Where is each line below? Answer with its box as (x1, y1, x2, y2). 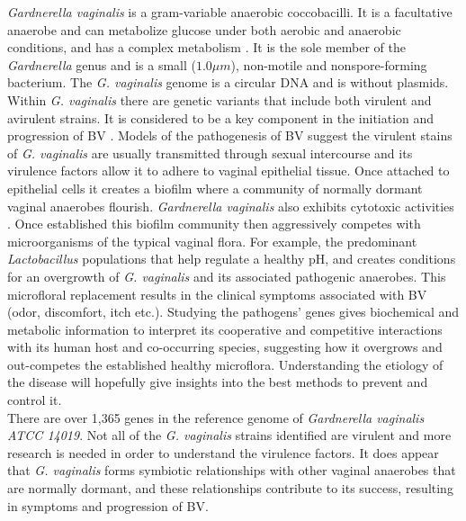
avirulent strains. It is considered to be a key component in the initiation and (7, 108, 435, 127)
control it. (7, 391, 62, 409)
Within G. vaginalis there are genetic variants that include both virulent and (7, 90, 432, 109)
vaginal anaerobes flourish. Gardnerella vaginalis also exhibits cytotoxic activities (7, 196, 454, 215)
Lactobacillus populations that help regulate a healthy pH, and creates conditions (7, 249, 456, 268)
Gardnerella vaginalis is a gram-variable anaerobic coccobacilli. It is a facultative (7, 3, 453, 21)
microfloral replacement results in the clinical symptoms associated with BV (7, 284, 427, 303)
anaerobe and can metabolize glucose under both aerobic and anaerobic (7, 20, 401, 39)
